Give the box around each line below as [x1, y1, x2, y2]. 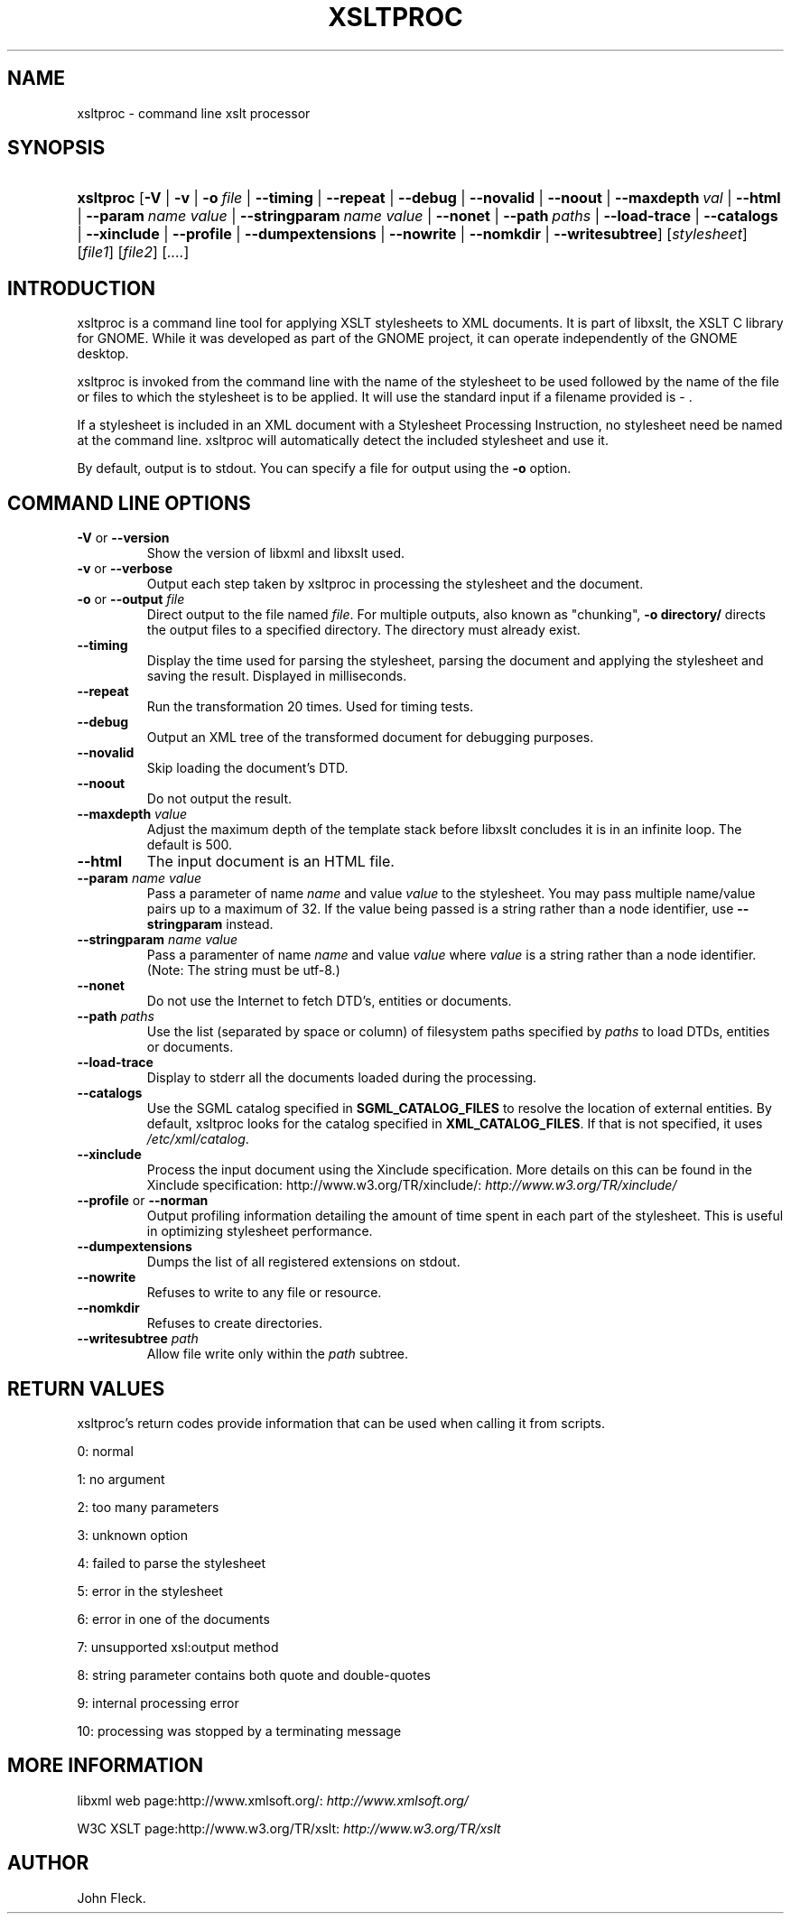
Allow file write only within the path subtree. [146, 1346, 409, 1362]
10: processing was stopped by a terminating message [77, 1722, 402, 1739]
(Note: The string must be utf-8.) [146, 962, 340, 979]
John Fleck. [77, 1889, 146, 1906]
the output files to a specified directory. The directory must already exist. [146, 622, 581, 638]
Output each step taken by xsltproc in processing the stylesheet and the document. [146, 576, 644, 592]
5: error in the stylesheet [77, 1582, 223, 1599]
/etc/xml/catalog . [146, 1131, 249, 1147]
